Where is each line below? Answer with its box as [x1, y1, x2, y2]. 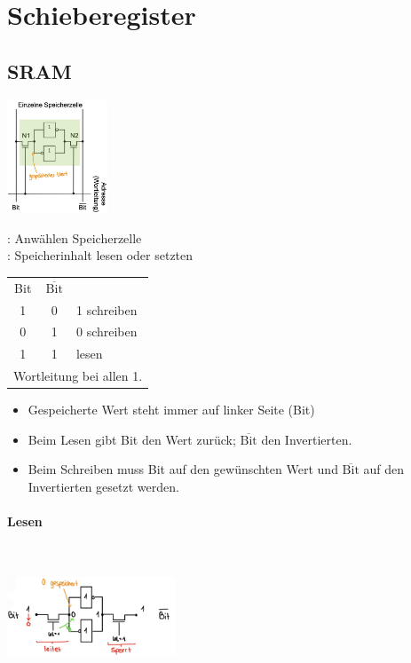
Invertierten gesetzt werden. [28, 477, 179, 495]
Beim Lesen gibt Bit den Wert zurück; [28, 430, 236, 448]
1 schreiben [75, 300, 138, 319]
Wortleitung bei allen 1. [13, 367, 143, 385]
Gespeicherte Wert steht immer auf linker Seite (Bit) [28, 400, 315, 419]
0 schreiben [75, 322, 138, 341]
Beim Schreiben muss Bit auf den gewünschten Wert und [28, 460, 338, 478]
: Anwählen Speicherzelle [7, 228, 142, 247]
